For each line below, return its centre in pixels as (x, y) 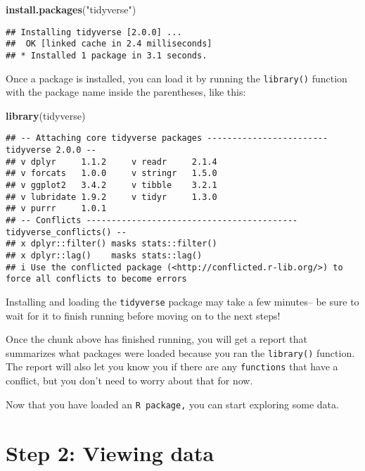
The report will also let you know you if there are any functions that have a (172, 366)
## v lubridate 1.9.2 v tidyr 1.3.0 (111, 197)
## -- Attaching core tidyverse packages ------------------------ (167, 138)
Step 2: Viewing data (110, 452)
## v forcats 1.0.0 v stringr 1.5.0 (111, 174)
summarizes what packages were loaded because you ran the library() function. (180, 352)
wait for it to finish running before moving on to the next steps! (143, 315)
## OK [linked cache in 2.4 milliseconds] (109, 44)
